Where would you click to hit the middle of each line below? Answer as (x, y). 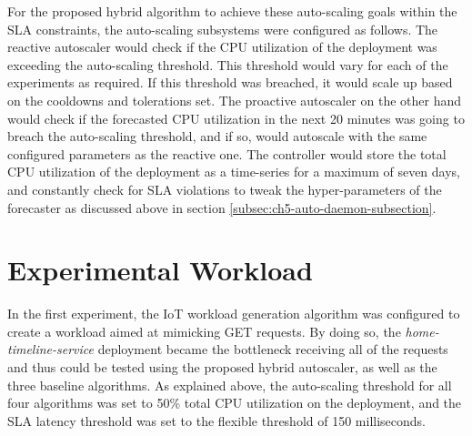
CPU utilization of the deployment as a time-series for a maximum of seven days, (234, 172)
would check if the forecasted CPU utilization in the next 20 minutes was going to (236, 118)
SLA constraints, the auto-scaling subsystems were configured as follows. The (223, 29)
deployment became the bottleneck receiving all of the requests (273, 349)
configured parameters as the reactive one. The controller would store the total (227, 153)
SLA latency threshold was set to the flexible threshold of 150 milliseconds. (216, 420)
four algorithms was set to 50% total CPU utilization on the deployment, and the (235, 403)
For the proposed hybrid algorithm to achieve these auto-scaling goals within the (232, 11)
